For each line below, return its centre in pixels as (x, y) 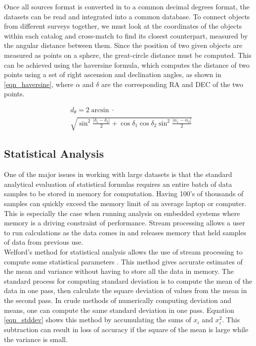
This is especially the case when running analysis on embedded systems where (122, 213)
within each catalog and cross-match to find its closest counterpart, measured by (126, 35)
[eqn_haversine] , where (39, 84)
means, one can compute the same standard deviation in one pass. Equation (119, 310)
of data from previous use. (44, 242)
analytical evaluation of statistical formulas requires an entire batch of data (118, 184)
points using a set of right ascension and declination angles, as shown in (113, 74)
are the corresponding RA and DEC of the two (172, 84)
